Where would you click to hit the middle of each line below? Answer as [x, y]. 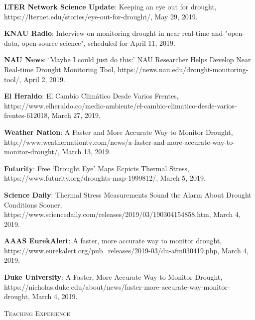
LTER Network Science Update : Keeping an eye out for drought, [110, 6]
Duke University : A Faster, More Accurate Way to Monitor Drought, [113, 277]
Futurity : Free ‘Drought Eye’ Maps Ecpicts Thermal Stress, [97, 168]
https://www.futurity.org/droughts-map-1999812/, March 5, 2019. [105, 178]
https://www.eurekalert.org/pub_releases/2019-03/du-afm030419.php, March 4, [127, 250]
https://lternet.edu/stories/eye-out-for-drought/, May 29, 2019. [101, 16]
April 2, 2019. [44, 79]
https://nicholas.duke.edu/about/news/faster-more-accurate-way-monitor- [117, 286]
